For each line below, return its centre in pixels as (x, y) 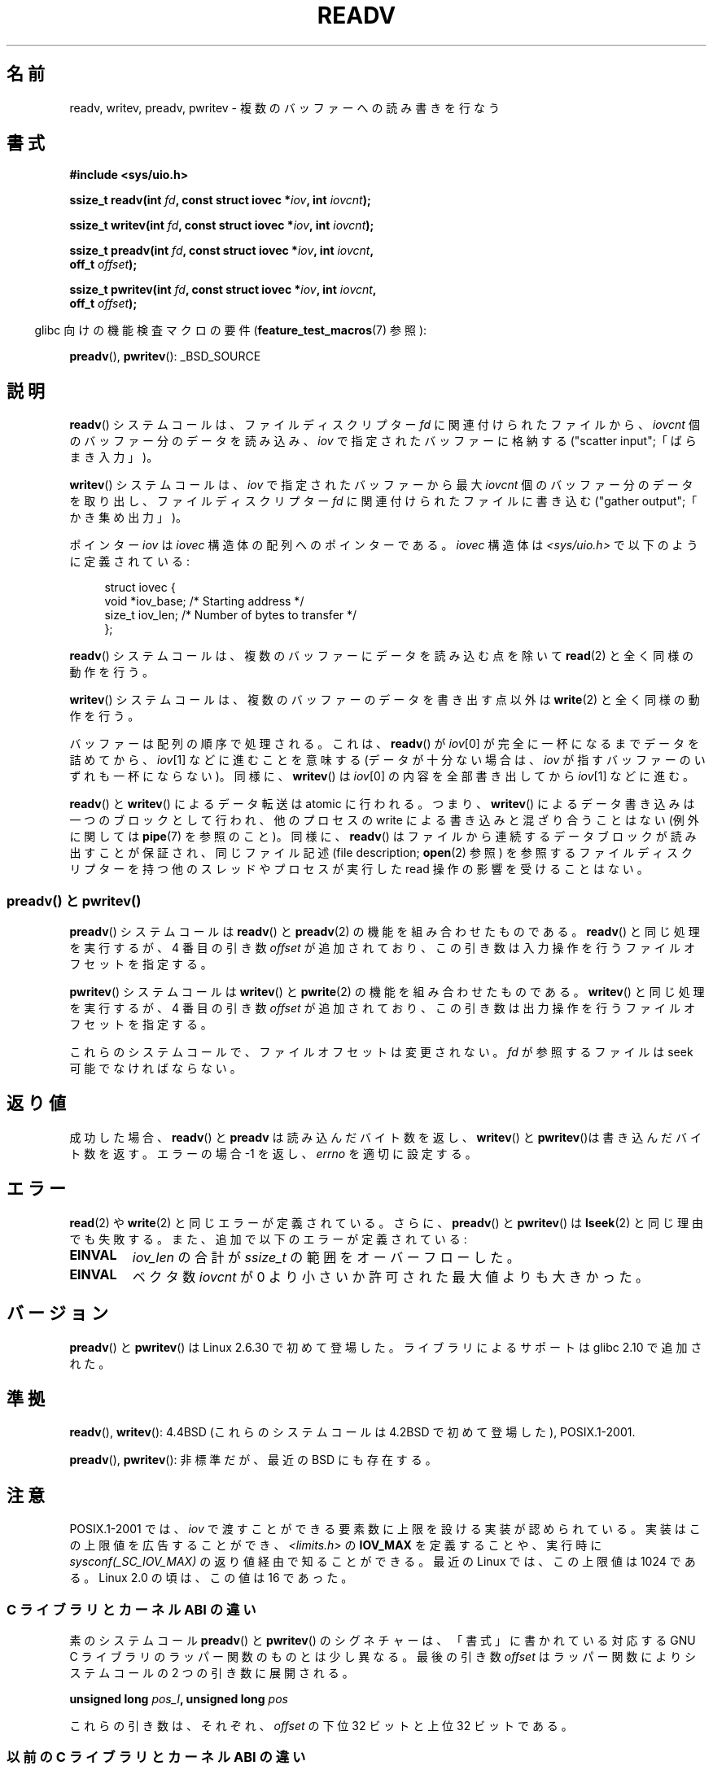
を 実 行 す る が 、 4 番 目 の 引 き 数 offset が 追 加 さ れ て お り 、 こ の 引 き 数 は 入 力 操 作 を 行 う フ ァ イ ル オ (382, 948)
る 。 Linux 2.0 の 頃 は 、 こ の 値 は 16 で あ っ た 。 (211, 1578)
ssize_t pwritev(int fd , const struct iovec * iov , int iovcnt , (223, 290)
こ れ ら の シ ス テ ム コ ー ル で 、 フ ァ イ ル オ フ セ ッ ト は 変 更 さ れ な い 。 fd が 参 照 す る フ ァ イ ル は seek (381, 1052)
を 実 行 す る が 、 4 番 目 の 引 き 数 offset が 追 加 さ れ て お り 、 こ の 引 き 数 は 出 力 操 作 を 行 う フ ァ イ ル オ (382, 1008)
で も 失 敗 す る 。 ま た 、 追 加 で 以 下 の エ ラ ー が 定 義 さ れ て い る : (268, 1239)
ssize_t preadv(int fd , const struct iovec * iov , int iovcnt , (222, 251)
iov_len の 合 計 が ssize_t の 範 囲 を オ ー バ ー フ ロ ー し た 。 (326, 1257)
